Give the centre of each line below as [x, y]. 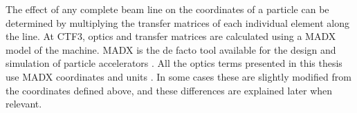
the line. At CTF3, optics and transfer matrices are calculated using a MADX [171, 36]
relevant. [24, 104]
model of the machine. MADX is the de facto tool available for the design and [171, 49]
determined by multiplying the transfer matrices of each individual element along [177, 22]
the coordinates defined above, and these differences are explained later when [169, 90]
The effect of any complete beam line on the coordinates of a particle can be [167, 9]
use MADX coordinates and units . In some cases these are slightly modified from [178, 76]
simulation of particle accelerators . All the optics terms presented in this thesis [174, 63]
